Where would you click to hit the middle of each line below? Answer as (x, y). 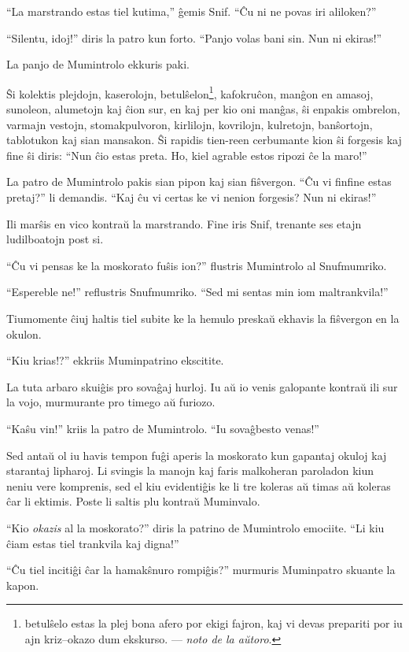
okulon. (24, 333)
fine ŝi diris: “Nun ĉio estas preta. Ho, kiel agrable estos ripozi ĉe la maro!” (187, 155)
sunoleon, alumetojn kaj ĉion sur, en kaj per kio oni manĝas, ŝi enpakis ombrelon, (203, 109)
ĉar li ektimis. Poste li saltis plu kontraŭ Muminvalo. (133, 501)
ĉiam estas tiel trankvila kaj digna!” (93, 543)
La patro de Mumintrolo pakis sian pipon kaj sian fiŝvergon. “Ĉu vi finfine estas (199, 182)
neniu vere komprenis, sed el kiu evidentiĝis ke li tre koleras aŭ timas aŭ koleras (199, 485)
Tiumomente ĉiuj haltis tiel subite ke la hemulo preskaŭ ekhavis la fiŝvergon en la (203, 318)
